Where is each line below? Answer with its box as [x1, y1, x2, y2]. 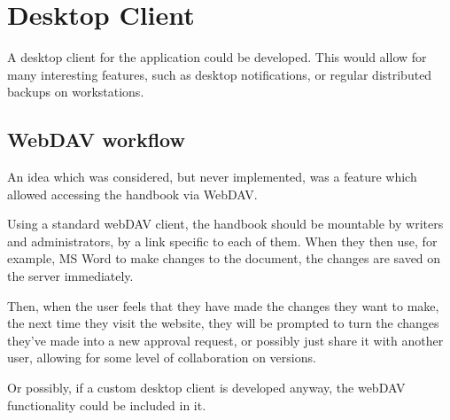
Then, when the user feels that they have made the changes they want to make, [7, 296, 439, 315]
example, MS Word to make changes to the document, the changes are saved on [7, 249, 441, 268]
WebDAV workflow [7, 126, 185, 153]
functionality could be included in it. [7, 395, 206, 414]
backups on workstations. [7, 82, 144, 101]
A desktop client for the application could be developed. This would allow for [7, 48, 427, 66]
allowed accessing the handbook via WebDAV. [7, 184, 258, 203]
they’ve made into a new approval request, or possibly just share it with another [7, 331, 444, 349]
